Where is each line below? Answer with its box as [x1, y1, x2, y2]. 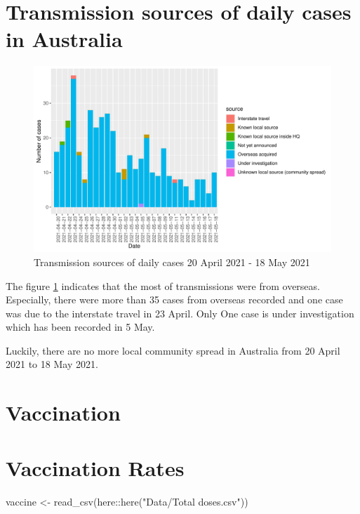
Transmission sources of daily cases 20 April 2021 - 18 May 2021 [34, 254, 310, 269]
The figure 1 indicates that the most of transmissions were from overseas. [6, 278, 320, 293]
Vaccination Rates [6, 453, 185, 482]
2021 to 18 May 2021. [6, 357, 98, 371]
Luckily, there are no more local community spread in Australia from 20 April [6, 343, 340, 357]
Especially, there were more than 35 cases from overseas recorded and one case [6, 292, 343, 307]
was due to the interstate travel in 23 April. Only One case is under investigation [6, 305, 354, 320]
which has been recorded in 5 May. [6, 319, 155, 334]
